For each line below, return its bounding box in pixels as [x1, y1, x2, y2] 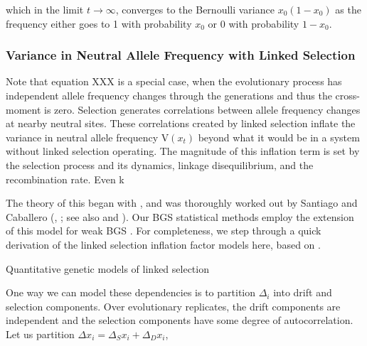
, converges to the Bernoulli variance [115, 2, 275, 16]
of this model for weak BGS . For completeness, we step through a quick [6, 223, 321, 238]
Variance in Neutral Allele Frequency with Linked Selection [6, 46, 356, 64]
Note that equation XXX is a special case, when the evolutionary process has [6, 74, 342, 89]
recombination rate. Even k [6, 171, 124, 186]
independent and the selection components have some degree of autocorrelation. [6, 313, 353, 328]
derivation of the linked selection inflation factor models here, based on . [6, 237, 321, 252]
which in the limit [6, 2, 84, 16]
